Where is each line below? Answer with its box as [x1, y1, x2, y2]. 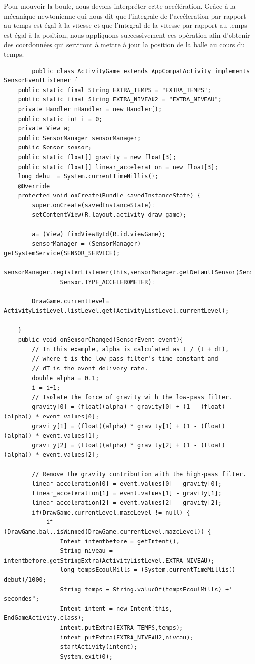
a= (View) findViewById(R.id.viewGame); [32, 230, 166, 238]
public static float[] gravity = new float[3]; [18, 153, 176, 161]
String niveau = [60, 547, 113, 555]
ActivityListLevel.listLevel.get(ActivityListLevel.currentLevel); [4, 307, 229, 315]
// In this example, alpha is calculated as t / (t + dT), [32, 345, 229, 353]
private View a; [18, 125, 71, 132]
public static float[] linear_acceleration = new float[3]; [18, 163, 218, 171]
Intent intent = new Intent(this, [60, 605, 173, 612]
